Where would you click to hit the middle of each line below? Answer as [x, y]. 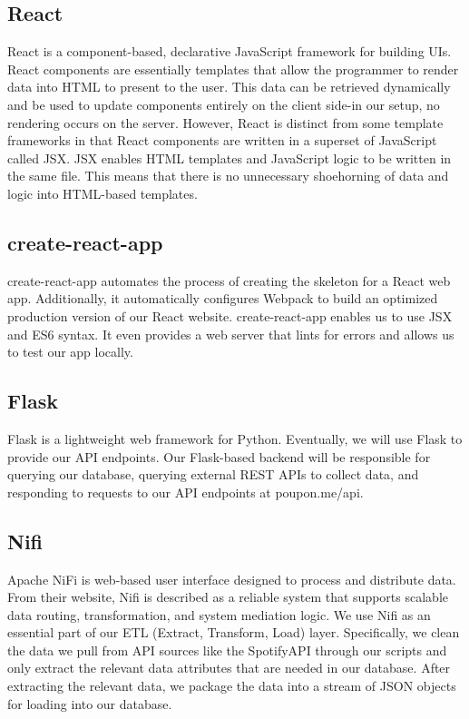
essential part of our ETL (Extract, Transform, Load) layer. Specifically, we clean [234, 632]
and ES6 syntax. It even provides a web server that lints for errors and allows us [231, 334]
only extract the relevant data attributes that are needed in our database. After [229, 668]
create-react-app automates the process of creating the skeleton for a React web [229, 280]
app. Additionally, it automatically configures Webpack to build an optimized [223, 298]
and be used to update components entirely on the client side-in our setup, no [224, 104]
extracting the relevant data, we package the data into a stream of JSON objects [232, 686]
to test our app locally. [70, 352]
